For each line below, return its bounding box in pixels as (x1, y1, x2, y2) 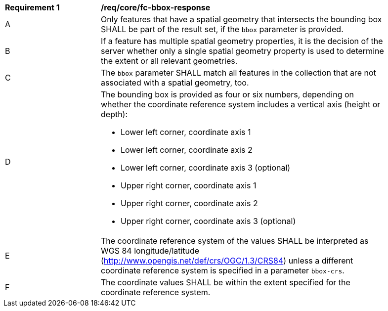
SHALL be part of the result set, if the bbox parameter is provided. (101, 24, 344, 34)
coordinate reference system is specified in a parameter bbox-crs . (101, 266, 345, 275)
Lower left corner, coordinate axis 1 (121, 127, 251, 137)
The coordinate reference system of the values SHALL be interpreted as (101, 236, 369, 246)
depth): (101, 109, 128, 119)
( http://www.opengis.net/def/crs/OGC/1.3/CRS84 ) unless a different (101, 256, 353, 266)
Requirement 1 (5, 2, 60, 12)
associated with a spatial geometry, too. (101, 78, 249, 88)
